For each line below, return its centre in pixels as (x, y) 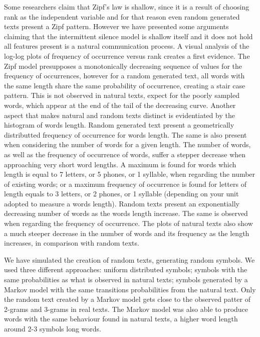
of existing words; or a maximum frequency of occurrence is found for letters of (125, 184)
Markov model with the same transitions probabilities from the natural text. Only (130, 289)
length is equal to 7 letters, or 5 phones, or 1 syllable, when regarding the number (130, 174)
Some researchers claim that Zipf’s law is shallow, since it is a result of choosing (127, 7)
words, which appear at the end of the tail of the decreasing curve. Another (120, 105)
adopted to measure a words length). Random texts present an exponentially (122, 203)
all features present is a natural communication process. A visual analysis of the (127, 46)
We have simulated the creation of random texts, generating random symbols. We (129, 259)
